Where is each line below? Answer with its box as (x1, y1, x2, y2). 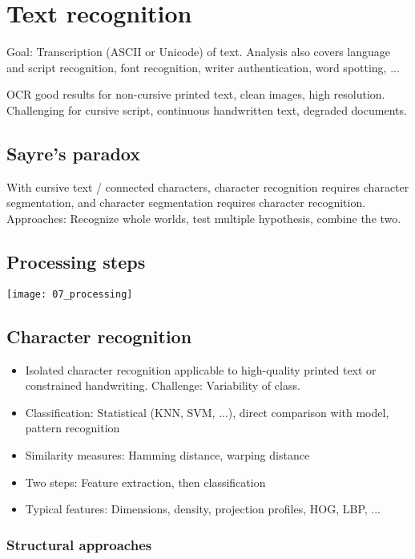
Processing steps (6, 249, 146, 273)
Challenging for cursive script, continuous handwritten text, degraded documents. (6, 101, 407, 118)
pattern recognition (25, 419, 120, 436)
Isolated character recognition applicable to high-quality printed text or (25, 361, 377, 378)
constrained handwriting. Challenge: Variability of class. (25, 377, 300, 394)
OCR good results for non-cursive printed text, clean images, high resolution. (6, 86, 385, 103)
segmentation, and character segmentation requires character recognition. (6, 194, 366, 211)
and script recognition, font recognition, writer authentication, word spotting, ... (6, 59, 400, 75)
